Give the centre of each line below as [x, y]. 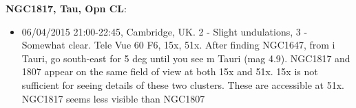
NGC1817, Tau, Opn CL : [66, 8]
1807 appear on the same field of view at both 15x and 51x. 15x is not [170, 71]
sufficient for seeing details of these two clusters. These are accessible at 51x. [183, 84]
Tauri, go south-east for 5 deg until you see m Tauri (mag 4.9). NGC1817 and [186, 58]
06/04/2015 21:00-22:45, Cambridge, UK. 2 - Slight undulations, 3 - [165, 31]
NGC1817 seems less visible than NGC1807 [113, 98]
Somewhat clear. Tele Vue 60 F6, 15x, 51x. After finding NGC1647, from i [178, 45]
